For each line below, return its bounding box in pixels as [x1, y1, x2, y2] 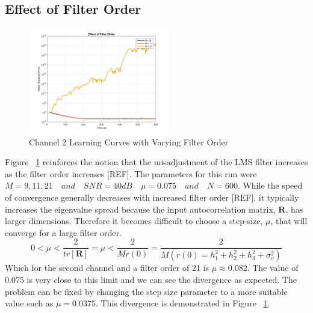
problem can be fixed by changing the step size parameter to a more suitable [5, 285, 288, 297]
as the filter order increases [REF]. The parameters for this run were [5, 167, 257, 180]
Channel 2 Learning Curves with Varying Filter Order [29, 135, 229, 148]
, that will [270, 214, 308, 227]
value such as [5, 297, 54, 309]
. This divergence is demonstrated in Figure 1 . [95, 297, 270, 309]
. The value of [247, 261, 299, 274]
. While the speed [237, 179, 303, 192]
